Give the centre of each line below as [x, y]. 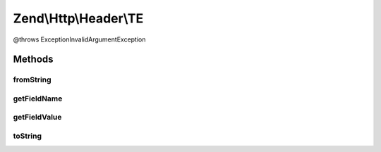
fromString [32, 80]
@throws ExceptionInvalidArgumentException [79, 39]
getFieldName [38, 99]
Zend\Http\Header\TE [78, 18]
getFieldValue [37, 118]
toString [28, 136]
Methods [33, 59]
